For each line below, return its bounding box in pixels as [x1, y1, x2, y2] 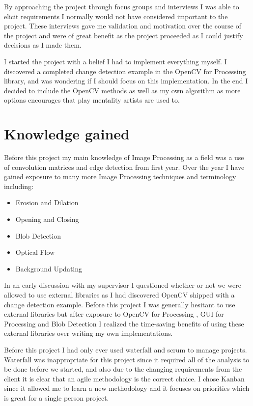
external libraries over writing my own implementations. [4, 328, 173, 338]
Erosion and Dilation [15, 197, 79, 208]
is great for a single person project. [4, 392, 109, 403]
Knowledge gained [4, 124, 130, 144]
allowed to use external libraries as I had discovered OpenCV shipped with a [4, 290, 235, 299]
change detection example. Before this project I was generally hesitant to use [4, 299, 235, 309]
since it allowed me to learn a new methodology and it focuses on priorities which [4, 383, 250, 393]
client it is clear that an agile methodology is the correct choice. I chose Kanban [4, 373, 245, 383]
